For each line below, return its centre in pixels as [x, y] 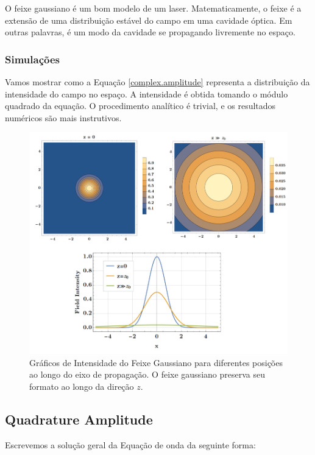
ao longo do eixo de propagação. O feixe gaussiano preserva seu [147, 374]
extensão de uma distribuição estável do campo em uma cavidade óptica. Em [149, 20]
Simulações [32, 59]
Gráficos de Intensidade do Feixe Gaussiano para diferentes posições [156, 362]
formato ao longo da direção [82, 386]
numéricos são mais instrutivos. [63, 117]
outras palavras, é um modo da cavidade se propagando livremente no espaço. [150, 32]
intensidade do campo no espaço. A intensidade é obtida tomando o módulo [147, 93]
